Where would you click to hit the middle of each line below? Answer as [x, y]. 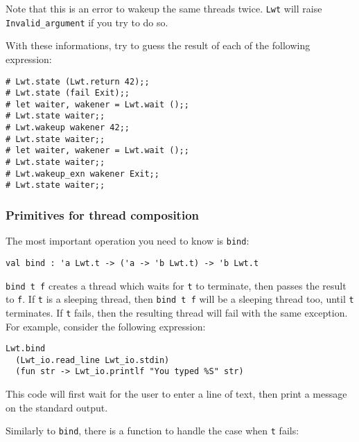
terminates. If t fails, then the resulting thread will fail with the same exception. [177, 312]
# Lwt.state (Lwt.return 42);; [78, 81]
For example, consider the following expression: [106, 326]
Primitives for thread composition [103, 214]
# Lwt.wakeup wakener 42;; [68, 128]
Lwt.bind [26, 349]
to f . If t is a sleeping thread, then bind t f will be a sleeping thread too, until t [180, 299]
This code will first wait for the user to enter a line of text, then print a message [176, 394]
